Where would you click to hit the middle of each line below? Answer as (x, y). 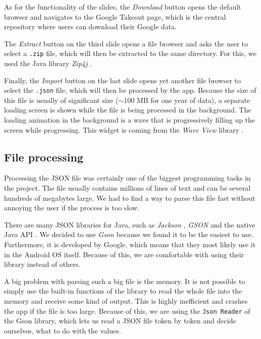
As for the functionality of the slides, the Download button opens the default (123, 7)
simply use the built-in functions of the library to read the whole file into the (123, 291)
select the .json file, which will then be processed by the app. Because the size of (130, 90)
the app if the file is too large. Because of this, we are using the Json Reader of (127, 310)
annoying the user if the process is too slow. (72, 208)
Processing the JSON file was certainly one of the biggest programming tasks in (127, 178)
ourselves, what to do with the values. (63, 330)
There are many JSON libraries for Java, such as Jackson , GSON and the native (130, 224)
